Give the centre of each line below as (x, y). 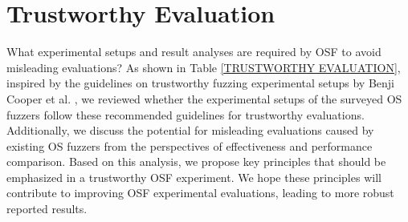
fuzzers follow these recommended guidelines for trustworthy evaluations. (186, 114)
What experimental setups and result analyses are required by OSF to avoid (194, 52)
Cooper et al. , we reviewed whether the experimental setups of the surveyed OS (204, 98)
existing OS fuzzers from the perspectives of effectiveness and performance (190, 145)
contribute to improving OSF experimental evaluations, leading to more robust (200, 193)
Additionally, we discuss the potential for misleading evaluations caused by (190, 130)
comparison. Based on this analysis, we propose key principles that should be (196, 161)
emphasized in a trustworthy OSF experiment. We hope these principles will (194, 177)
